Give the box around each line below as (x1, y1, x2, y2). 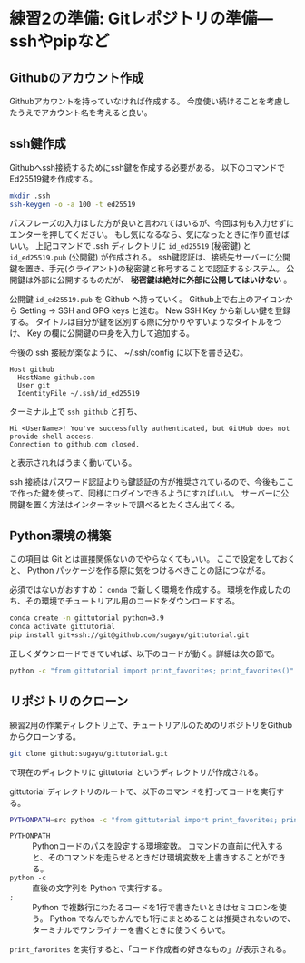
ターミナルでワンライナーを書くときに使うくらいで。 (32, 925, 231, 936)
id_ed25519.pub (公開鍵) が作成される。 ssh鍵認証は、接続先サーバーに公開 (9, 251, 291, 262)
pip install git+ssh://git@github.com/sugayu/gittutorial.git (9, 631, 250, 640)
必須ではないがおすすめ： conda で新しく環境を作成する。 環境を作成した (9, 585, 283, 595)
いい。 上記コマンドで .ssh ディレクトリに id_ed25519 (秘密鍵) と (9, 240, 251, 251)
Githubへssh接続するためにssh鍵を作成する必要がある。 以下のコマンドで (9, 162, 286, 172)
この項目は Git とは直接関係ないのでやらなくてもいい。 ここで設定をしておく (9, 554, 296, 565)
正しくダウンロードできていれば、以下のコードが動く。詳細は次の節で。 (9, 648, 280, 659)
